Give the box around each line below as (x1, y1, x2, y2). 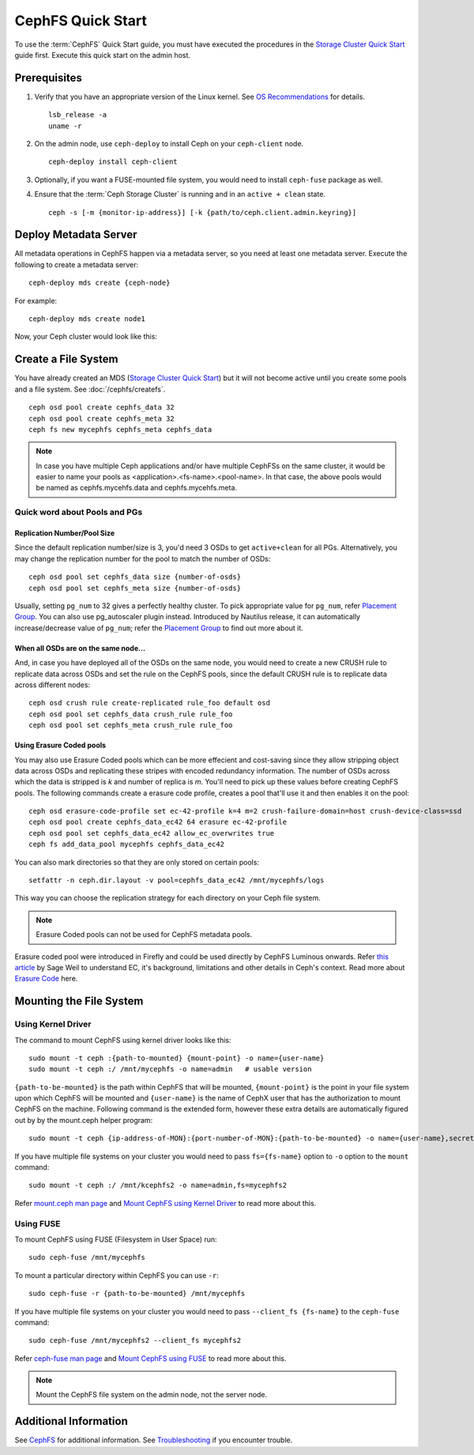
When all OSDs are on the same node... (14, 643, 146, 652)
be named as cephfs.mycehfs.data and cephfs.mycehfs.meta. (36, 483, 237, 493)
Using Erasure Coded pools (14, 740, 107, 750)
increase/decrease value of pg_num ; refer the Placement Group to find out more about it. (14, 623, 303, 633)
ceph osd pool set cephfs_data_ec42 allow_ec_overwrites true (28, 829, 275, 837)
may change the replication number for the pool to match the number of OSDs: (14, 554, 271, 563)
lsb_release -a (48, 111, 107, 119)
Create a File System (14, 353, 118, 366)
